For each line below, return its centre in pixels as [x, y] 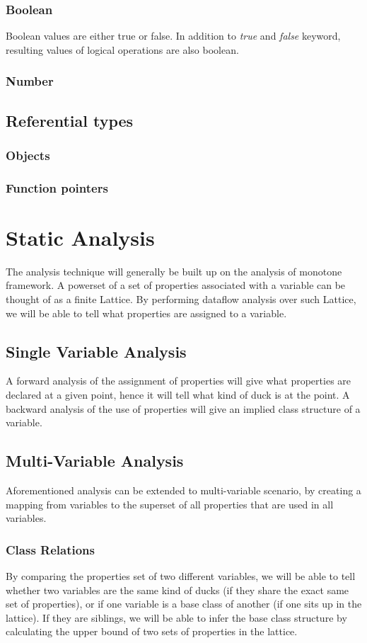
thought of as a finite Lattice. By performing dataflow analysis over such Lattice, [181, 299]
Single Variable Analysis [96, 351]
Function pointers [57, 187]
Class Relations [50, 549]
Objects [28, 155]
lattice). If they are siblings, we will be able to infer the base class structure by [176, 617]
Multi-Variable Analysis [95, 461]
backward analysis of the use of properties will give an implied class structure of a [183, 408]
